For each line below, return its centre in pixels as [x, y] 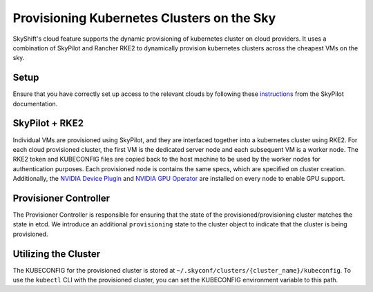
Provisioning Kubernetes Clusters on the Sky [144, 18]
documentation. [35, 104]
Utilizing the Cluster [57, 254]
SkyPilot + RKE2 [48, 123]
